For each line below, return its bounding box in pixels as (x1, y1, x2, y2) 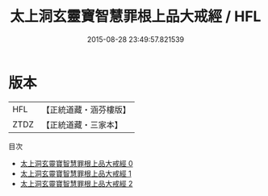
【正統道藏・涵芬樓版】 (41, 104, 132, 115)
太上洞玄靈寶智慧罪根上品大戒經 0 (19, 158, 133, 168)
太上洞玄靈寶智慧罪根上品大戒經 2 (19, 178, 133, 188)
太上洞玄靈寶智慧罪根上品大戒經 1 (19, 169, 132, 178)
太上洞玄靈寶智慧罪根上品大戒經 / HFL (10, 7, 262, 26)
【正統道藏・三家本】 (41, 119, 124, 130)
